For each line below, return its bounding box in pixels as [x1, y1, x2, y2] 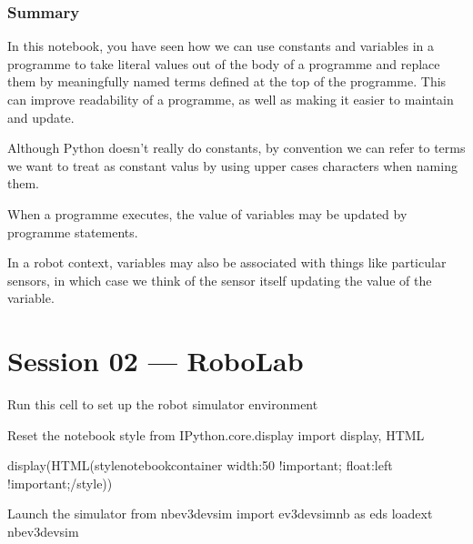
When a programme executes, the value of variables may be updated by [7, 204, 408, 223]
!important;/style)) [7, 473, 113, 492]
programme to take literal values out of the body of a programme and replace [7, 54, 440, 73]
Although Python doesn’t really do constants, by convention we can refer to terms [7, 138, 466, 157]
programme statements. [7, 222, 138, 241]
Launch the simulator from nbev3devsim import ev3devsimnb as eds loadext [7, 504, 433, 523]
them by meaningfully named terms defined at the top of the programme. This [7, 72, 447, 91]
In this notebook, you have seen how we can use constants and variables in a [7, 36, 435, 55]
